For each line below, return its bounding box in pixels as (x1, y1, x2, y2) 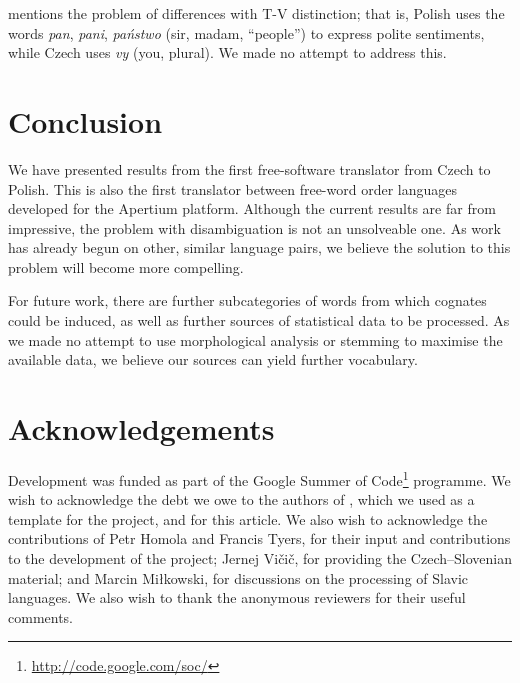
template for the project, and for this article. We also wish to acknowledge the (8, 508, 488, 529)
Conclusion (8, 100, 163, 141)
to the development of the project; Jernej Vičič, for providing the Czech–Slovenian (8, 548, 512, 568)
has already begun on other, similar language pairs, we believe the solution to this (8, 237, 511, 258)
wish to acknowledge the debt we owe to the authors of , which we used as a (8, 489, 475, 510)
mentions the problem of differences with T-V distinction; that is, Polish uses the (8, 3, 505, 23)
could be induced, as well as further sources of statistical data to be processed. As (8, 310, 510, 331)
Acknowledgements (8, 408, 275, 449)
